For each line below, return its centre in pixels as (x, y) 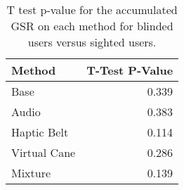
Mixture (31, 173)
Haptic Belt (40, 132)
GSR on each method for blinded (92, 26)
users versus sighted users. (92, 42)
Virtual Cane (44, 152)
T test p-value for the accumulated (92, 9)
